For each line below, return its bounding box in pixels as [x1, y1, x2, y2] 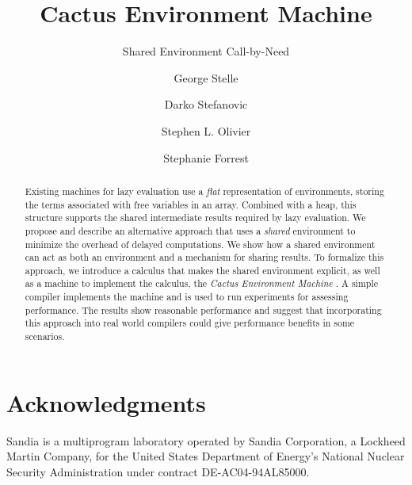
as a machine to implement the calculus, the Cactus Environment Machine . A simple [25, 277, 379, 290]
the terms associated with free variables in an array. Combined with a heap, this [25, 197, 357, 211]
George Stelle [174, 69, 238, 86]
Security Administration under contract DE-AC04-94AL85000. [6, 463, 310, 479]
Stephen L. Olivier [161, 122, 251, 139]
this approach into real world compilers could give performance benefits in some [25, 316, 355, 330]
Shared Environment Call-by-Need [122, 43, 290, 59]
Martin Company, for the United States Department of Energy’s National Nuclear [6, 448, 405, 464]
